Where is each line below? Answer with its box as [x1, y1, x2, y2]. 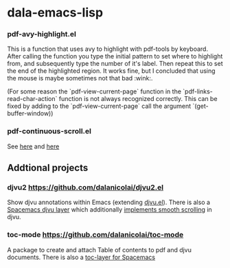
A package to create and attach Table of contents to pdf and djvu [7, 245, 192, 254]
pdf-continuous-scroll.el [7, 126, 91, 136]
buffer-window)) [7, 109, 54, 118]
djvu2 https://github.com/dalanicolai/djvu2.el [7, 183, 163, 192]
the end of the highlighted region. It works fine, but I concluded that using [7, 67, 216, 75]
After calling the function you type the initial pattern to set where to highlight [7, 52, 223, 60]
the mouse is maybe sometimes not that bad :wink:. [7, 74, 153, 82]
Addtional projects [7, 162, 89, 174]
